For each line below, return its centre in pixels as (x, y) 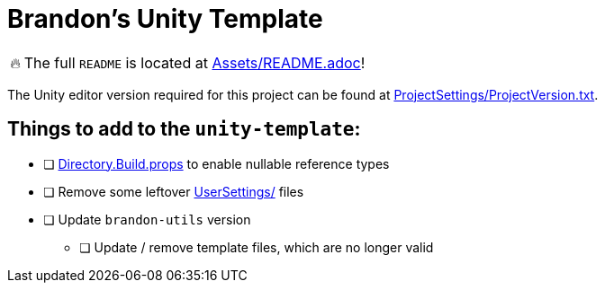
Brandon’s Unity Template (165, 19)
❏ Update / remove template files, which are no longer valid (257, 247)
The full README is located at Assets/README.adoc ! (194, 62)
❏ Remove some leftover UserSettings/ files (174, 191)
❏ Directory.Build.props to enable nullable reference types (217, 163)
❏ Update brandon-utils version (147, 219)
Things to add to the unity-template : (184, 129)
